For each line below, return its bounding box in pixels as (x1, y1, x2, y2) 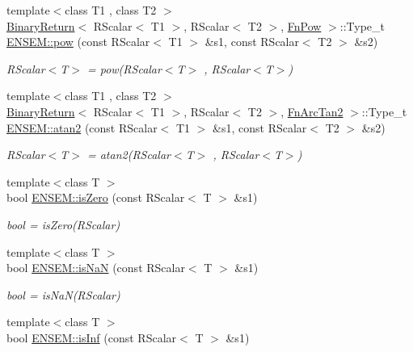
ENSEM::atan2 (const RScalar (6, 119, 158, 136)
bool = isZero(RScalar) (6, 216, 120, 233)
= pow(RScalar (86, 60, 162, 77)
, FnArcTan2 (280, 103, 343, 119)
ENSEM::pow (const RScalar (6, 33, 150, 50)
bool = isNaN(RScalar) (6, 286, 120, 303)
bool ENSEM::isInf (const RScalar (6, 329, 177, 346)
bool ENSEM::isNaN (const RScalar (6, 259, 185, 276)
